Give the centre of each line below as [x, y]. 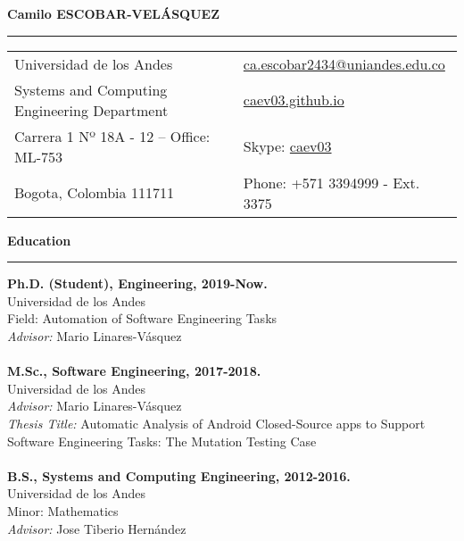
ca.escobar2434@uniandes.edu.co [344, 63]
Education [39, 240]
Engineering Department [91, 110]
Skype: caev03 [287, 146]
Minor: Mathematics [63, 510]
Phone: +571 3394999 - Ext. [331, 182]
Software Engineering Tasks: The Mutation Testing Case [162, 441]
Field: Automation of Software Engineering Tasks [142, 318]
